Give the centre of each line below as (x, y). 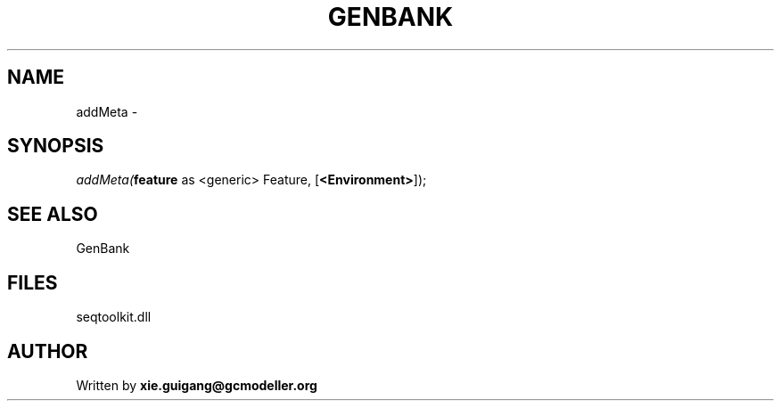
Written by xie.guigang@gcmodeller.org (197, 385)
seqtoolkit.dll (114, 317)
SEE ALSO (53, 214)
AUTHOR (48, 351)
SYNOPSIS (56, 146)
